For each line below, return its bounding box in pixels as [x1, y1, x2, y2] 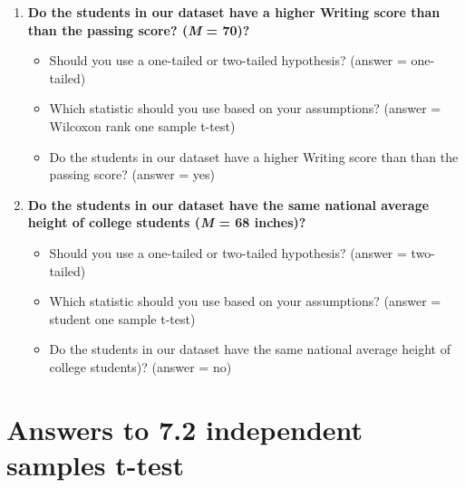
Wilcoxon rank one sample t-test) [49, 116, 236, 135]
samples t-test [6, 445, 184, 483]
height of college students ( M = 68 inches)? [27, 213, 306, 232]
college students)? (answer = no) [49, 357, 232, 376]
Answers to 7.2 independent [6, 410, 363, 447]
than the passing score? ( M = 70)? [27, 20, 250, 39]
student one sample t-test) [49, 309, 196, 328]
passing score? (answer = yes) [49, 165, 216, 184]
